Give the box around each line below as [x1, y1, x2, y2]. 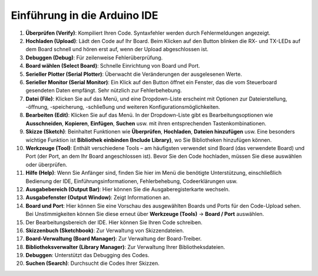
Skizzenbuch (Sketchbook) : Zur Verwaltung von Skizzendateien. [25, 227, 184, 234]
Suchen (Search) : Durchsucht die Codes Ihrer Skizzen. [25, 260, 160, 267]
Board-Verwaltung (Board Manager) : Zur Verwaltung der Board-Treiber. [25, 235, 202, 242]
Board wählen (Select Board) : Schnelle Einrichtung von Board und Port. [25, 62, 200, 69]
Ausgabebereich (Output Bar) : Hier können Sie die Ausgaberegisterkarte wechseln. [25, 185, 230, 192]
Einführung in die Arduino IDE [11, 9, 158, 22]
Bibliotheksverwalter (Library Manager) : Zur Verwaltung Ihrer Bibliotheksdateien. [25, 243, 226, 250]
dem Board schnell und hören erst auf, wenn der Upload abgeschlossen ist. [25, 46, 209, 53]
